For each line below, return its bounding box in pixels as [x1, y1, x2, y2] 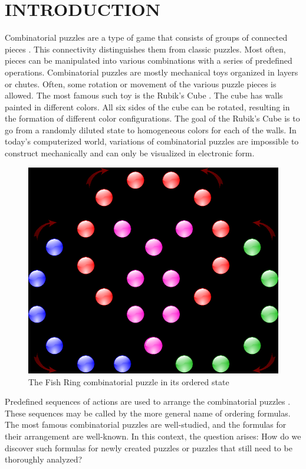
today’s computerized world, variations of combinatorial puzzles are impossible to [5, 135, 299, 147]
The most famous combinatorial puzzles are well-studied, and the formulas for [5, 418, 287, 431]
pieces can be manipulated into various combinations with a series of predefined [5, 54, 292, 67]
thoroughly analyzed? [5, 453, 83, 465]
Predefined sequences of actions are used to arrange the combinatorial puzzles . [5, 395, 291, 408]
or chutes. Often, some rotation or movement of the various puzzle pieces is [5, 77, 277, 90]
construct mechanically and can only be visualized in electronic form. [5, 147, 255, 159]
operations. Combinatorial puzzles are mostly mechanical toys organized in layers [5, 65, 298, 78]
